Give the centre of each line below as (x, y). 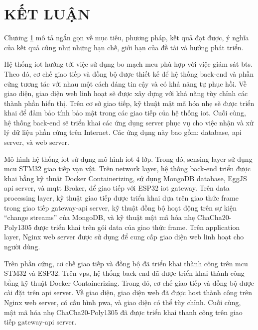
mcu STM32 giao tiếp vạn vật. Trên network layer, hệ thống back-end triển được (128, 168)
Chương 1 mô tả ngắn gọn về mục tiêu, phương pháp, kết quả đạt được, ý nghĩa (127, 38)
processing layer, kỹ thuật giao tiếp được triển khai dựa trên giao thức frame (121, 198)
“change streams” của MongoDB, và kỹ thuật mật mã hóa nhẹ (100, 217)
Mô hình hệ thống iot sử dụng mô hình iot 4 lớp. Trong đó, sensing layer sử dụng (128, 159)
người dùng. (22, 246)
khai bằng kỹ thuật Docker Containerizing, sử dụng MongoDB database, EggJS (126, 178)
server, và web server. (37, 142)
